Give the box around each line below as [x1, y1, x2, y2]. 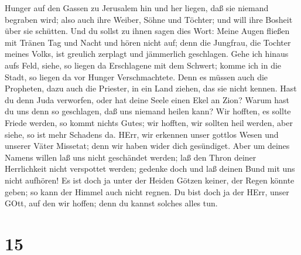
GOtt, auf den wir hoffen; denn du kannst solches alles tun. [5, 197, 218, 209]
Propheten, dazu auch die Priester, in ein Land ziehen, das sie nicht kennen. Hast [5, 82, 297, 94]
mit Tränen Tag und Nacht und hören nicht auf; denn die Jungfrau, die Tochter [5, 36, 291, 48]
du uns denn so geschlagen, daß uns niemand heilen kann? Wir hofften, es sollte [5, 105, 291, 117]
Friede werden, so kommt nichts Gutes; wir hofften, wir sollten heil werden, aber [5, 116, 293, 128]
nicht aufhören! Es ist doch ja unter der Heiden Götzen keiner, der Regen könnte [5, 174, 295, 186]
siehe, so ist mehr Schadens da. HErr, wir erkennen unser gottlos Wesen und [5, 128, 279, 140]
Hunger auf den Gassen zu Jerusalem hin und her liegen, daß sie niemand [5, 2, 269, 13]
